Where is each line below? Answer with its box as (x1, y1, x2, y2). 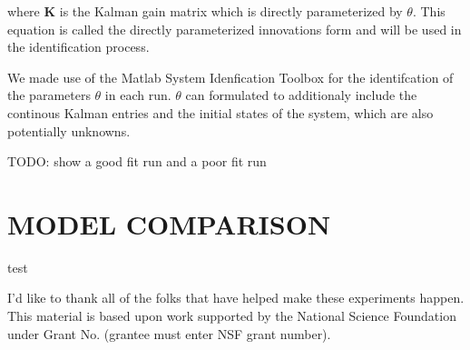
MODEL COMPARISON (7, 205, 331, 242)
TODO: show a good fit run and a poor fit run (7, 152, 267, 171)
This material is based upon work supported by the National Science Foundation (7, 306, 456, 325)
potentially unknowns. (7, 121, 131, 140)
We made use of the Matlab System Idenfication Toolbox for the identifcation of (7, 67, 454, 86)
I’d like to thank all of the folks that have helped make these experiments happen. (7, 288, 465, 307)
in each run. (104, 85, 171, 105)
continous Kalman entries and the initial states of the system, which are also (7, 103, 434, 122)
